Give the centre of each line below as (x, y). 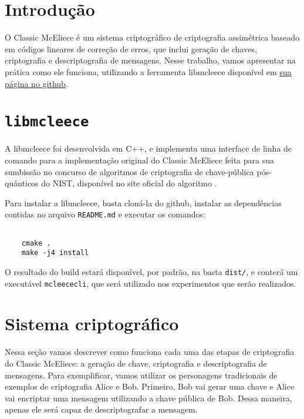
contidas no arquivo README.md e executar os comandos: (105, 214)
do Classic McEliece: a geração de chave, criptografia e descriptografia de (136, 363)
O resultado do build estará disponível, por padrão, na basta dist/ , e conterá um (151, 271)
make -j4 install (55, 253)
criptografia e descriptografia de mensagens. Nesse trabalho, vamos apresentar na (150, 60)
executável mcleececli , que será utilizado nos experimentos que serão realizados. (151, 283)
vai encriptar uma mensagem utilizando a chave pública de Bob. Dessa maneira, (148, 398)
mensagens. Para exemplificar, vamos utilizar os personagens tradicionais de (141, 375)
